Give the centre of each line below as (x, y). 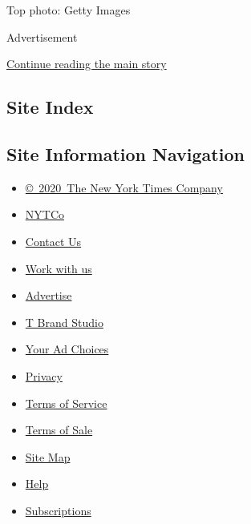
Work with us (59, 268)
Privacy (44, 375)
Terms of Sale (59, 430)
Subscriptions (58, 510)
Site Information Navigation (125, 153)
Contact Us (53, 241)
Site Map (48, 456)
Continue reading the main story (87, 64)
